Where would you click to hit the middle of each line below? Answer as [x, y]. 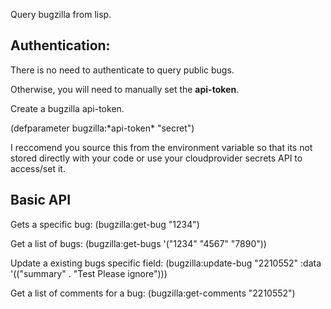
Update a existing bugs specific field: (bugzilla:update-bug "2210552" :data [166, 263]
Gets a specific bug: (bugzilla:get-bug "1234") [105, 224]
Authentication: [60, 45]
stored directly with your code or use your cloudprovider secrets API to [156, 158]
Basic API [41, 200]
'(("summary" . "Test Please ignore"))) [89, 273]
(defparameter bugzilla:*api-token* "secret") [102, 128]
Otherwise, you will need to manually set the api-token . [125, 89]
